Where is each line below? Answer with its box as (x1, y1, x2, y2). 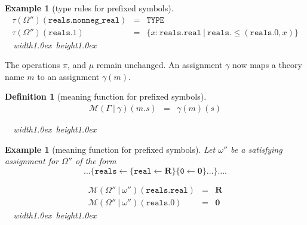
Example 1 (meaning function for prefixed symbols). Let (5, 143, 216, 155)
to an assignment (37, 70, 100, 82)
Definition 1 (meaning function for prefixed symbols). (5, 90, 207, 103)
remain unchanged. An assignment (96, 58, 223, 71)
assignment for (5, 155, 59, 167)
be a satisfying (231, 143, 283, 155)
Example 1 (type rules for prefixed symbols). (5, 2, 174, 14)
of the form (75, 155, 116, 167)
